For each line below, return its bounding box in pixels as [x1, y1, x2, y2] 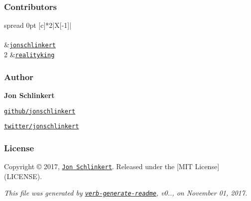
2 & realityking [4, 49, 55, 60]
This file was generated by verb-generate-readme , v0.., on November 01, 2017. [4, 188, 248, 198]
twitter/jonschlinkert [4, 123, 79, 130]
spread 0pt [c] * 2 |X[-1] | [4, 20, 72, 30]
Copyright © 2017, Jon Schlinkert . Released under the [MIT [4, 161, 193, 172]
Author [4, 70, 34, 83]
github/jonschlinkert [4, 107, 76, 115]
